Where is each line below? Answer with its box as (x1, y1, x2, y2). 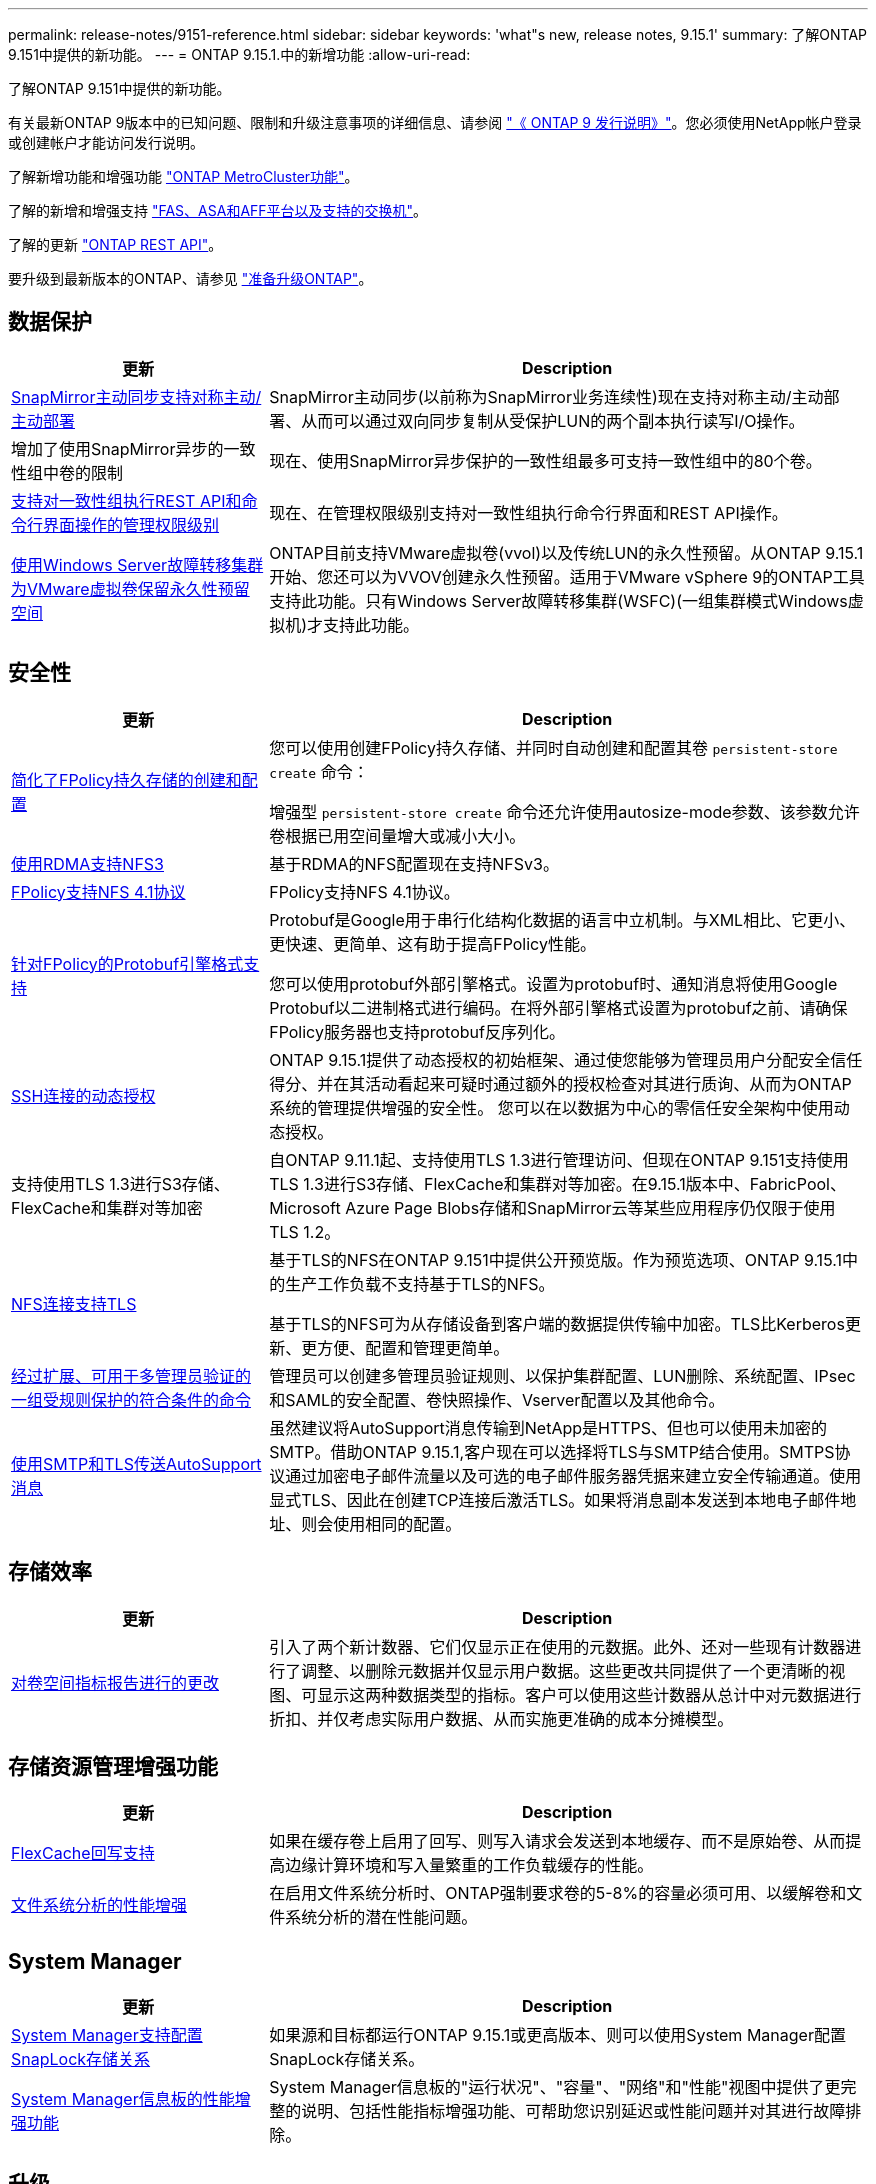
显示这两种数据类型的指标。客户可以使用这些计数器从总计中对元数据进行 (317, 1684, 862, 1705)
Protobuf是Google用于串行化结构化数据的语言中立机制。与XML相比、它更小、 (269, 909, 856, 930)
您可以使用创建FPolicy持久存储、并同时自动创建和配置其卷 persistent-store (269, 737, 838, 758)
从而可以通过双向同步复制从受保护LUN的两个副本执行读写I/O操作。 (301, 410, 805, 431)
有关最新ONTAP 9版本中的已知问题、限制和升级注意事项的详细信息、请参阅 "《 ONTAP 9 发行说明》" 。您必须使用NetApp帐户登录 (8, 114, 862, 131)
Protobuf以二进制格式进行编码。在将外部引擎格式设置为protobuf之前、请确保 (269, 997, 848, 1018)
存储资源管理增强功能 (8, 1753, 218, 1779)
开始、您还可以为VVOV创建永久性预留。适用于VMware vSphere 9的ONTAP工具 (269, 566, 865, 587)
